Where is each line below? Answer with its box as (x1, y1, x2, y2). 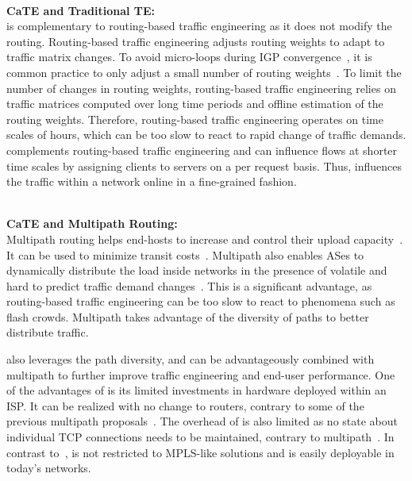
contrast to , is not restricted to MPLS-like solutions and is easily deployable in (6, 444, 395, 460)
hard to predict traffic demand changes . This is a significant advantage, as (6, 277, 372, 294)
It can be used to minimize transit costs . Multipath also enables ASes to (6, 246, 364, 263)
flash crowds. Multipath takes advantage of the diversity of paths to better (6, 308, 369, 325)
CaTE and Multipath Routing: (6, 215, 178, 232)
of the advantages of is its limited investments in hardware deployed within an (6, 382, 387, 398)
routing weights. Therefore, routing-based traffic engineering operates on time (6, 110, 383, 127)
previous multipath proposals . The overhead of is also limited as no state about (6, 413, 399, 429)
